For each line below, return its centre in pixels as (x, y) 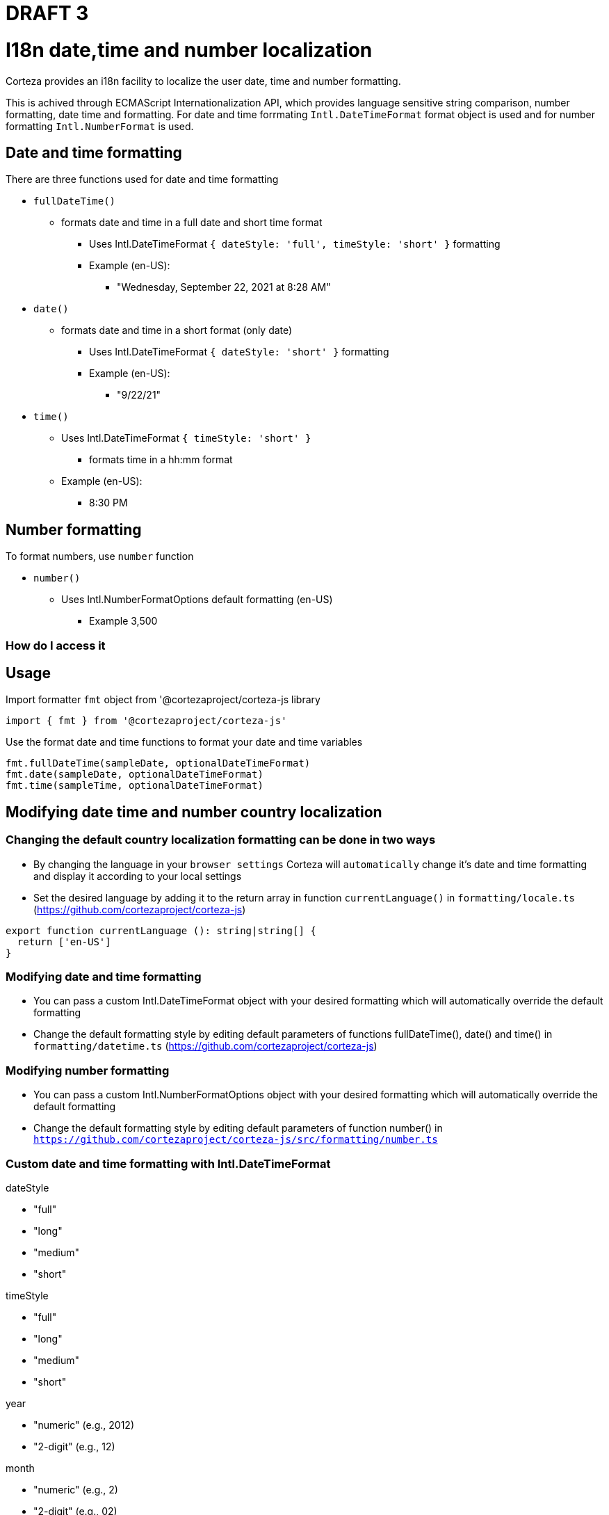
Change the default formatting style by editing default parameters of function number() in (238, 1128)
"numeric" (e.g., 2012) (84, 1425)
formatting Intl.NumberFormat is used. (100, 126)
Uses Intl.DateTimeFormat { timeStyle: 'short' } (186, 438)
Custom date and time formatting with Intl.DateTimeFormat (168, 1163)
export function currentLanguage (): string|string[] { (161, 930)
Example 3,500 (123, 621)
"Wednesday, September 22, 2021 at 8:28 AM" (224, 287)
